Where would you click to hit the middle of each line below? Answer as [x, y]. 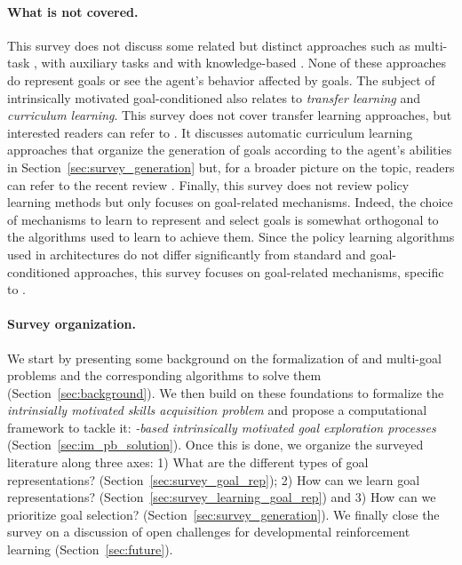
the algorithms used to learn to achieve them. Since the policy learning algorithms [231, 237]
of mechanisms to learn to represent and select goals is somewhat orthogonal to [223, 219]
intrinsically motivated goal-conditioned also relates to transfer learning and [214, 97]
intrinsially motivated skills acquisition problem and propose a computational [217, 410]
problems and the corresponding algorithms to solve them [164, 375]
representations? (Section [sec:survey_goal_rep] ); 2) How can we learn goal [214, 479]
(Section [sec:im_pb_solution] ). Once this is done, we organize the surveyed [215, 445]
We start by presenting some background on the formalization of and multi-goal [224, 358]
